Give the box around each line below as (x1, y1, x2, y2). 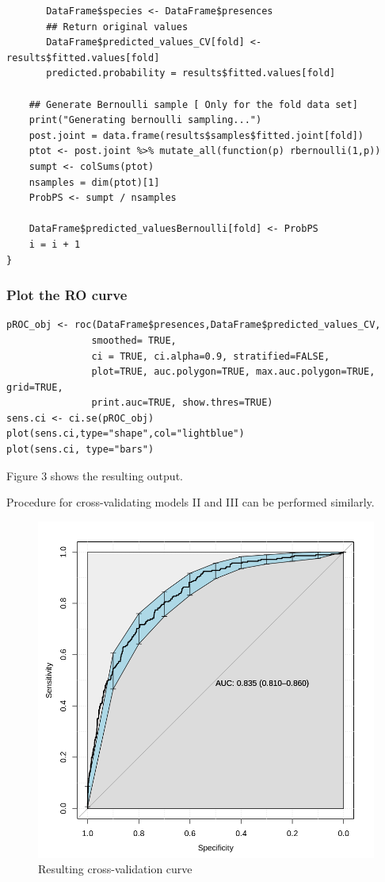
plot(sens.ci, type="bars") (6, 444, 154, 456)
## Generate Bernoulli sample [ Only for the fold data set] (29, 98, 358, 110)
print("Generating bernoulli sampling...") (29, 114, 262, 126)
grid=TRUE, (6, 381, 63, 393)
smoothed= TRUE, (91, 334, 177, 346)
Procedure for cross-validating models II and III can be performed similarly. (6, 494, 375, 510)
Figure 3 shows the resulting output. (6, 467, 183, 483)
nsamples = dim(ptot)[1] (29, 176, 160, 188)
